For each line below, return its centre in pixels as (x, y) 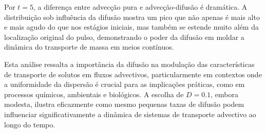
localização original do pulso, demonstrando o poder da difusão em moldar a (124, 37)
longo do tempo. (30, 124)
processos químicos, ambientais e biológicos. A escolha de (94, 94)
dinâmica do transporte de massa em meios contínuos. (89, 47)
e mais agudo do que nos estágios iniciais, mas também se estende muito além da (131, 27)
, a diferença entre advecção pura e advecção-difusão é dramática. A (140, 7)
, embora (224, 94)
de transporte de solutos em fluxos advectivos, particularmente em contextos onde (133, 74)
